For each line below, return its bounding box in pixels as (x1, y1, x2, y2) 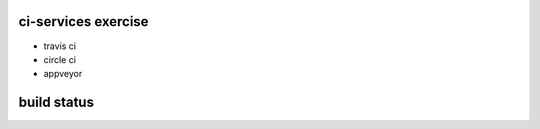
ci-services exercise (18, 13, 149, 30)
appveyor (43, 68, 83, 80)
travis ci (43, 40, 77, 52)
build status (18, 94, 95, 111)
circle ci (43, 53, 77, 65)
